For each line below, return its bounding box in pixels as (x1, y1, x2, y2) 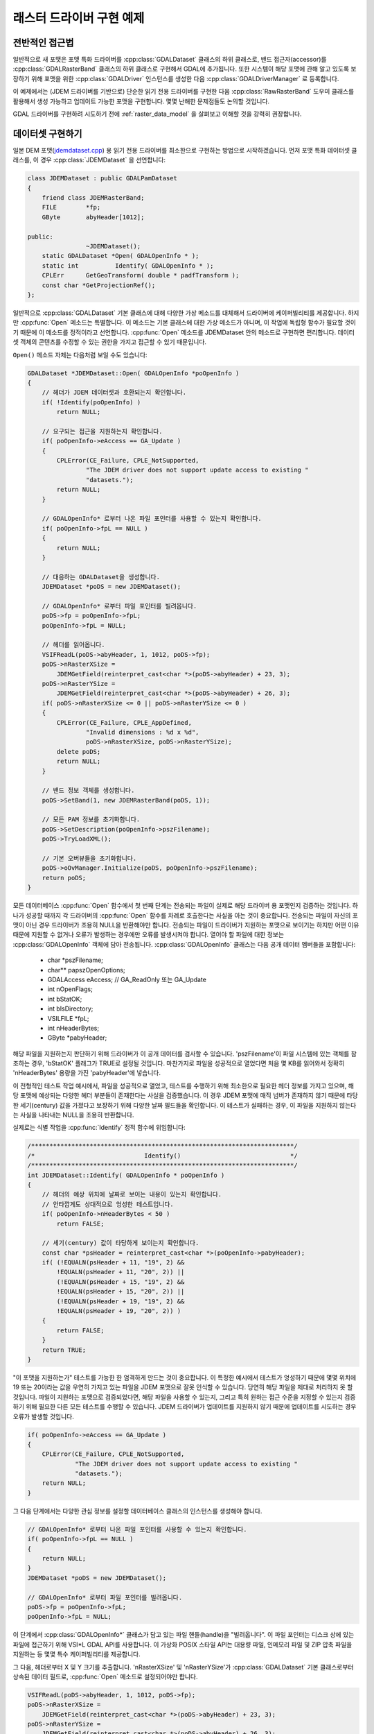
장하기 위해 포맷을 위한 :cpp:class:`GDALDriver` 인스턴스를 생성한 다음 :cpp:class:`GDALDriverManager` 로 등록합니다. (12, 74, 339, 83)
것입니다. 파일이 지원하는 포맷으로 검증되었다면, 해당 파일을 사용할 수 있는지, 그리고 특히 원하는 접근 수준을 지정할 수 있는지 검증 (12, 1393, 356, 1401)
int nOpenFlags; (47, 985, 93, 993)
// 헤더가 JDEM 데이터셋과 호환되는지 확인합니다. (42, 388, 187, 397)
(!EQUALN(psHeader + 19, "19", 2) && (56, 1297, 185, 1305)
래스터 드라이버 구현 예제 (12, 10, 145, 26)
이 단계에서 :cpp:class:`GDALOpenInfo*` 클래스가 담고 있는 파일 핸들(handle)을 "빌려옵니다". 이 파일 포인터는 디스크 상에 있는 (12, 1631, 355, 1639)
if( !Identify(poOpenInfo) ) (42, 398, 141, 406)
